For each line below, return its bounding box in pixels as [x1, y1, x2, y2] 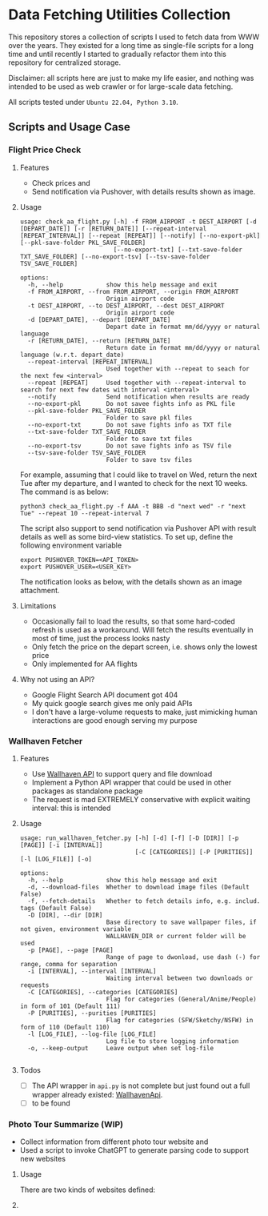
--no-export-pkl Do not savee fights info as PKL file [27, 399, 236, 407]
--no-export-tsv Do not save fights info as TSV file [27, 442, 232, 450]
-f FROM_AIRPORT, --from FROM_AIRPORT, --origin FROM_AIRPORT [27, 287, 239, 295]
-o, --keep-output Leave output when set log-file [27, 1044, 214, 1052]
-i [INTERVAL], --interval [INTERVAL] [27, 967, 157, 975]
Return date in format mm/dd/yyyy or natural [106, 343, 261, 351]
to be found [31, 1098, 70, 1108]
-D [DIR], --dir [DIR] [27, 911, 103, 919]
